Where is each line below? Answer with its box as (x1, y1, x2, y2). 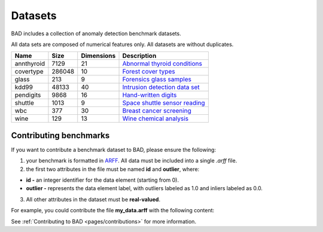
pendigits (14, 91, 41, 99)
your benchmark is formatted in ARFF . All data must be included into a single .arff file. (26, 157, 237, 164)
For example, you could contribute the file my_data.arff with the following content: (11, 207, 215, 214)
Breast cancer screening (122, 106, 191, 115)
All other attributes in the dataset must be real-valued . (26, 196, 161, 203)
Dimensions (81, 51, 116, 60)
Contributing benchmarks (11, 130, 110, 141)
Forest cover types (122, 68, 176, 76)
